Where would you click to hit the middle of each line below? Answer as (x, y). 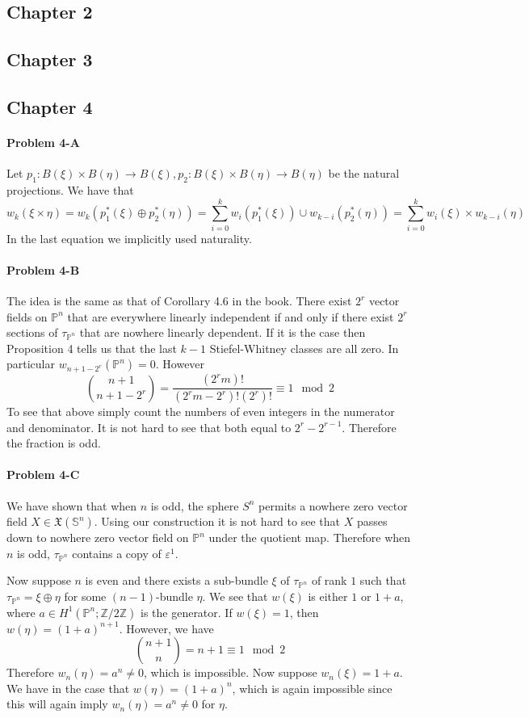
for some (85, 596)
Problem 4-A (43, 142)
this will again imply (57, 704)
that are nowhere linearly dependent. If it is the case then (223, 332)
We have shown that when (72, 505)
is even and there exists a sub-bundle (176, 580)
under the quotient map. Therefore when (310, 537)
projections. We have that (70, 189)
